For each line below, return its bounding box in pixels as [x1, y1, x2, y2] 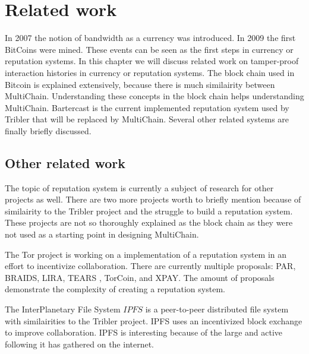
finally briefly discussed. [5, 124, 92, 137]
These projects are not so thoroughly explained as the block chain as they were [5, 216, 293, 229]
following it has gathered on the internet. [5, 337, 154, 350]
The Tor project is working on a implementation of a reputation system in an [5, 248, 287, 260]
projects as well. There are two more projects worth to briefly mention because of [5, 193, 301, 206]
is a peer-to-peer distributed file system [145, 303, 289, 315]
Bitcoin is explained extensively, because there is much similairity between [5, 78, 275, 90]
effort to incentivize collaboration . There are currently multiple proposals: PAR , [5, 260, 296, 272]
